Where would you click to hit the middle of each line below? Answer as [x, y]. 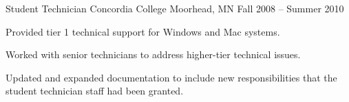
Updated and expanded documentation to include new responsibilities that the [171, 77]
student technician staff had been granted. [95, 91]
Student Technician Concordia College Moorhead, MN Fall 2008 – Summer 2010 [175, 8]
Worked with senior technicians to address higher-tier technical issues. [153, 54]
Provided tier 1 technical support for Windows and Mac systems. [143, 31]
